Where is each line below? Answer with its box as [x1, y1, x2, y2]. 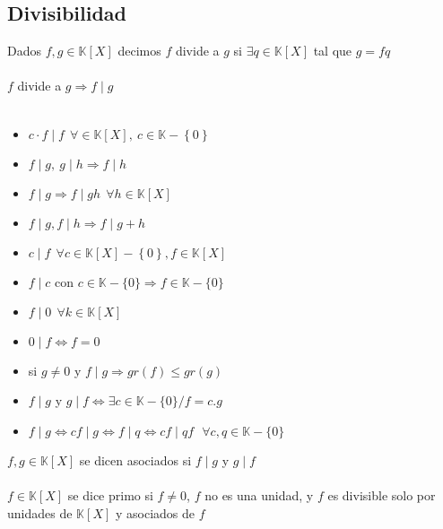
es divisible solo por [327, 485, 436, 504]
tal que [313, 41, 352, 60]
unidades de [7, 503, 73, 522]
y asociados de [115, 503, 195, 522]
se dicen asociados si [79, 450, 192, 469]
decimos [117, 41, 161, 60]
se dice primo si [67, 485, 153, 504]
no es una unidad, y [204, 485, 314, 504]
